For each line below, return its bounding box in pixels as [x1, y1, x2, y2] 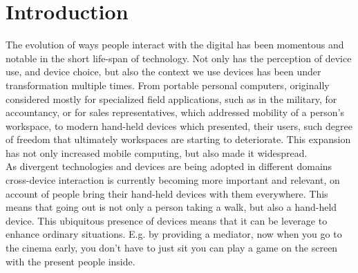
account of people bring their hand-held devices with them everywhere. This [6, 186, 328, 200]
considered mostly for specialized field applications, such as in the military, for [6, 91, 337, 106]
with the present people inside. [6, 254, 135, 268]
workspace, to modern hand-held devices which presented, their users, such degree [6, 118, 352, 133]
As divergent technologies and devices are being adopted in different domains [6, 159, 332, 173]
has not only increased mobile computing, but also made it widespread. [6, 145, 308, 160]
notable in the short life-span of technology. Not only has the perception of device [6, 50, 352, 65]
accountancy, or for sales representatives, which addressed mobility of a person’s [6, 105, 345, 120]
